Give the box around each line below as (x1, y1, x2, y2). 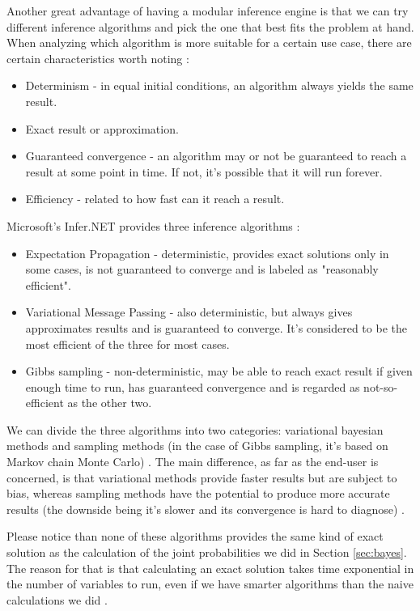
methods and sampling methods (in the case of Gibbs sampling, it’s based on (6, 437, 388, 454)
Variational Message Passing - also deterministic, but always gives (25, 303, 353, 320)
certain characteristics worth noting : (6, 49, 189, 66)
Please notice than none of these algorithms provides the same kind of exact (6, 528, 384, 545)
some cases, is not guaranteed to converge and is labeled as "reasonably (25, 261, 379, 278)
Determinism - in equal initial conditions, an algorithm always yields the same (25, 77, 414, 94)
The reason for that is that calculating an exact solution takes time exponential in (6, 559, 414, 576)
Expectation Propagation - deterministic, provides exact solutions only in (25, 244, 389, 261)
